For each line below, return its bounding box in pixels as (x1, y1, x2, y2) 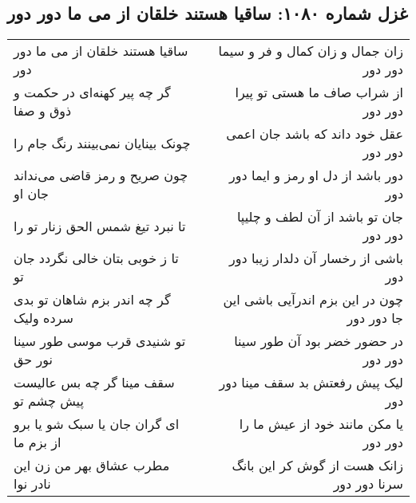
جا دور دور (347, 308, 403, 328)
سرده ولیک (14, 308, 73, 328)
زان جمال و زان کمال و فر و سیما (218, 41, 403, 61)
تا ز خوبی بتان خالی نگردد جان (14, 249, 179, 268)
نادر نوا (14, 474, 51, 493)
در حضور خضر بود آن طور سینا (234, 332, 403, 351)
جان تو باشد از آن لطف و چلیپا (236, 207, 403, 226)
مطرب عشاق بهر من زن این (14, 456, 170, 475)
